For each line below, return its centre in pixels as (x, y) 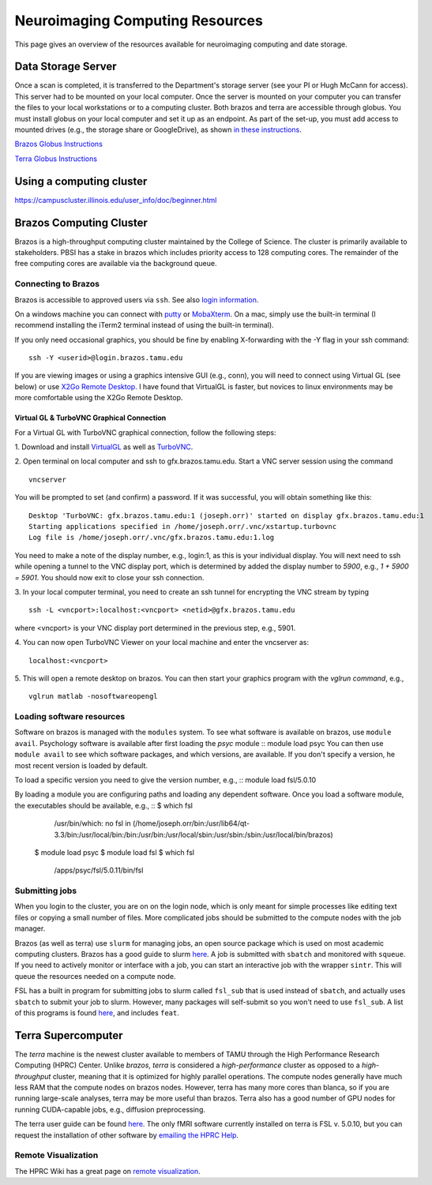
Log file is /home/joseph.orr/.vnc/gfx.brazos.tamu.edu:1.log (152, 538)
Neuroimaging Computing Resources (139, 21)
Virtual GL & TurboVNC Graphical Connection (90, 418)
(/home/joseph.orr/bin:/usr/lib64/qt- (191, 823)
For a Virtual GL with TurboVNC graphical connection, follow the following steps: (145, 432)
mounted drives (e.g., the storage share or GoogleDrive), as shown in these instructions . (158, 129)
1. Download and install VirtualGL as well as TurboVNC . (104, 447)
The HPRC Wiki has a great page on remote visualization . (107, 1171)
